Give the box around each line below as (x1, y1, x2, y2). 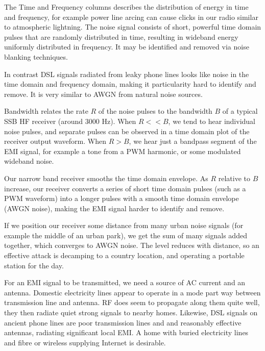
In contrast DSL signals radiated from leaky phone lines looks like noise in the (4, 68, 249, 79)
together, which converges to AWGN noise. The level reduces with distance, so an (4, 240, 259, 250)
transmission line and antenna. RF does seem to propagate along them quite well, (4, 297, 260, 308)
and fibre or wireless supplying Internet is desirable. (4, 337, 166, 347)
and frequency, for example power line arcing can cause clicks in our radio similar (4, 11, 258, 22)
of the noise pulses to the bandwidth (98, 106, 212, 116)
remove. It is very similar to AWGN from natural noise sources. (4, 88, 203, 99)
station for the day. (4, 260, 64, 270)
